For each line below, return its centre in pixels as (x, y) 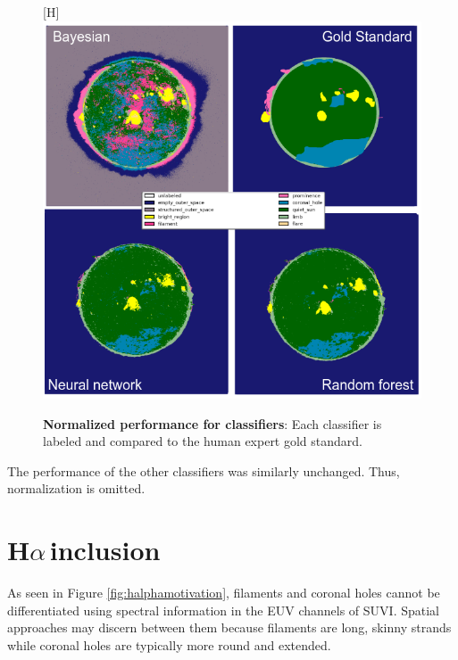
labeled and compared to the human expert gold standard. (203, 441)
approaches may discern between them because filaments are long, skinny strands (229, 627)
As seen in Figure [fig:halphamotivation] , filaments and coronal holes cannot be (224, 593)
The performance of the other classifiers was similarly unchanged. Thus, (204, 470)
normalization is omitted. (76, 488)
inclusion (105, 550)
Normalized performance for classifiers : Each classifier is (212, 423)
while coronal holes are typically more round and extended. (169, 644)
